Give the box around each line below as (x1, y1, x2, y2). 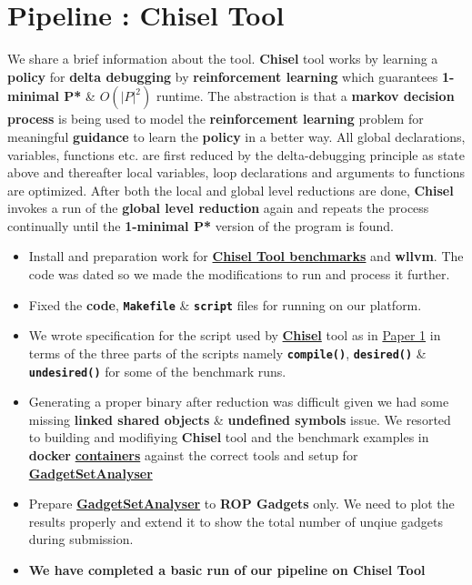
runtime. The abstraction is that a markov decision (156, 86, 455, 106)
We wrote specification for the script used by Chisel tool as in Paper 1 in (28, 326, 441, 345)
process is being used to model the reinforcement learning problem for (7, 109, 424, 128)
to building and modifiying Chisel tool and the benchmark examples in (28, 428, 429, 447)
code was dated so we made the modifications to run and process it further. (28, 265, 450, 284)
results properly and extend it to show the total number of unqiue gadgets (28, 511, 443, 530)
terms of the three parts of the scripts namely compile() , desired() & (28, 343, 427, 362)
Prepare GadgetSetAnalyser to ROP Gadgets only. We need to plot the (28, 494, 455, 513)
